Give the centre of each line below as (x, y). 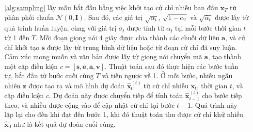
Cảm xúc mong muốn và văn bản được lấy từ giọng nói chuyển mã (103, 57)
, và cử (235, 37)
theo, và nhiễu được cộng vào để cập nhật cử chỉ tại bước (90, 105)
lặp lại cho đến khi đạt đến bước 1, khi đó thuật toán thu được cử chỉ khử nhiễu (124, 114)
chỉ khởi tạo (22, 47)
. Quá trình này (214, 105)
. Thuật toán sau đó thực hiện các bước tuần (171, 66)
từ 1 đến (17, 37)
